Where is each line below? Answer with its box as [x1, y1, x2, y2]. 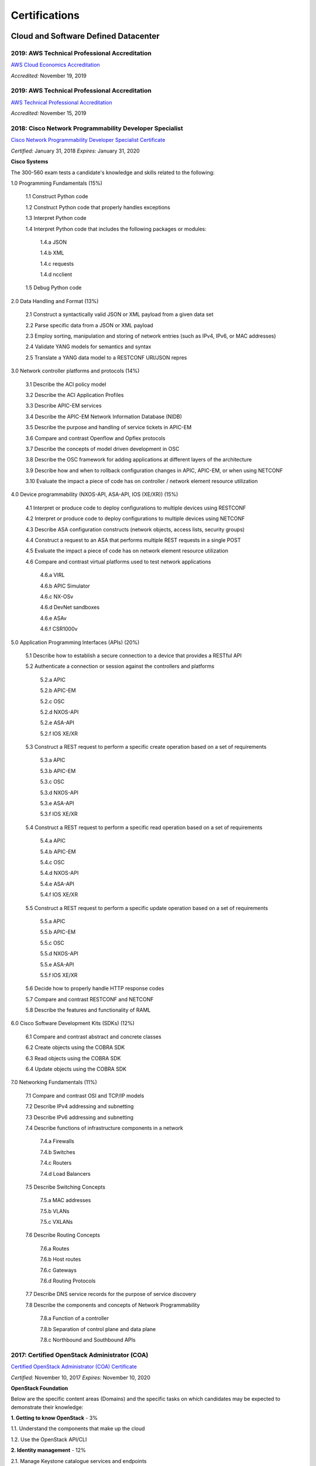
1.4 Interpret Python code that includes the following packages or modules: [25, 225, 207, 232]
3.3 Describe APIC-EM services [25, 402, 102, 409]
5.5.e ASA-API [40, 961, 74, 968]
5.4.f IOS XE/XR [40, 891, 78, 898]
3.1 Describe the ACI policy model [25, 381, 107, 388]
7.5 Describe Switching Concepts [25, 1183, 105, 1190]
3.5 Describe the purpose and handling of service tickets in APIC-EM [25, 424, 192, 431]
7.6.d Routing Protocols [40, 1277, 96, 1284]
